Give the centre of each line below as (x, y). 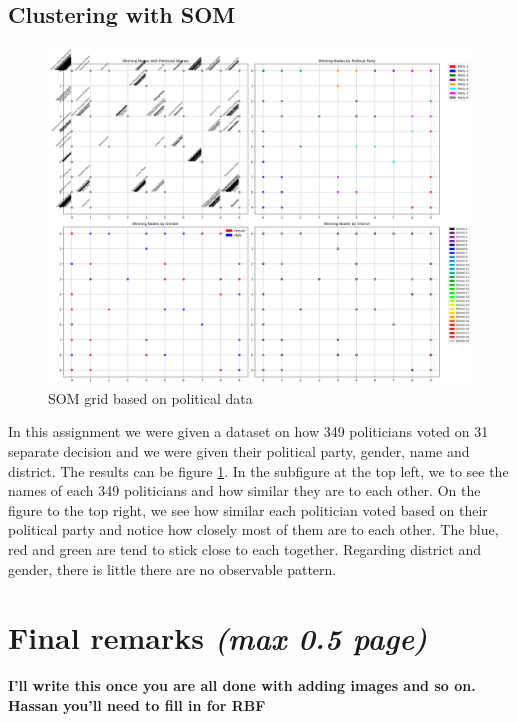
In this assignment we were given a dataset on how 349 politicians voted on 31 (248, 431)
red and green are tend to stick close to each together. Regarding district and (245, 549)
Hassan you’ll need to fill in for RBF (137, 704)
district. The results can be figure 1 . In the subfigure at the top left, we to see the (258, 470)
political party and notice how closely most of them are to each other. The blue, (253, 529)
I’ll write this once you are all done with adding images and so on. (242, 685)
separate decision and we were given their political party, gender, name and (239, 451)
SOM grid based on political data (150, 397)
